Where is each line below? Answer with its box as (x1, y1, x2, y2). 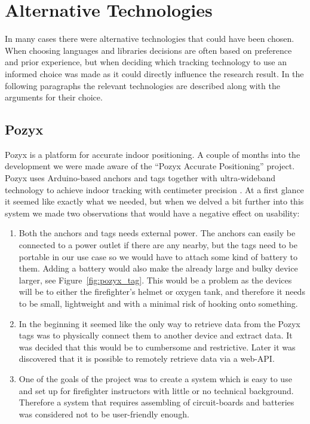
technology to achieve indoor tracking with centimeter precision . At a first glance (5, 183, 304, 196)
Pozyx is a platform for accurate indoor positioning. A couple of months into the (5, 148, 300, 160)
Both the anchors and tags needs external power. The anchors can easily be (19, 227, 296, 239)
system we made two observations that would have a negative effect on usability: (5, 206, 300, 219)
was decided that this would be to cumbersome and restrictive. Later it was (19, 340, 296, 353)
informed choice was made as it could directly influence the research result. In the (5, 67, 304, 80)
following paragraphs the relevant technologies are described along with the (5, 79, 280, 91)
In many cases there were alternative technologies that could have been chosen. (5, 32, 294, 45)
